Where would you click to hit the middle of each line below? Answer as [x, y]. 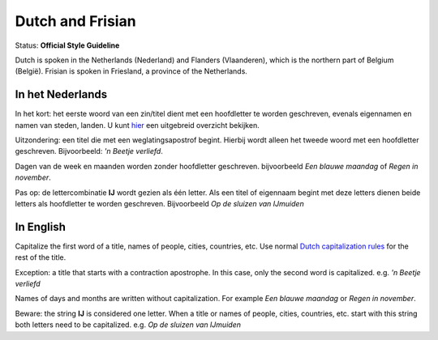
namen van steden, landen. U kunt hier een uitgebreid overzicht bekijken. [137, 125]
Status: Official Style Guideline [67, 45]
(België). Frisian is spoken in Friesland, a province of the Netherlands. [131, 71]
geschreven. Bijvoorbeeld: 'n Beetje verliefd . [89, 151]
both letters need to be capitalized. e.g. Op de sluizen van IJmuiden [128, 325]
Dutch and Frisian [76, 21]
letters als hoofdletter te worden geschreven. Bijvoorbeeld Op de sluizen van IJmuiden [159, 203]
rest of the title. [41, 257]
